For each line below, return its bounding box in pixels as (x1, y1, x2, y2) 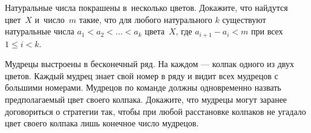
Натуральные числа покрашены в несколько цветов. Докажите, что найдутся (5, 1, 288, 13)
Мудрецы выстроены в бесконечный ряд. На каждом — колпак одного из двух (5, 57, 294, 70)
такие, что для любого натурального (79, 13, 212, 25)
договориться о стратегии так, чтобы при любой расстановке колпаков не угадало (5, 105, 306, 117)
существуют (222, 13, 266, 25)
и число (34, 13, 65, 25)
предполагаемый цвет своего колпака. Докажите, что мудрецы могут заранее (5, 93, 287, 106)
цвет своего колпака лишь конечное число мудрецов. (5, 117, 199, 129)
